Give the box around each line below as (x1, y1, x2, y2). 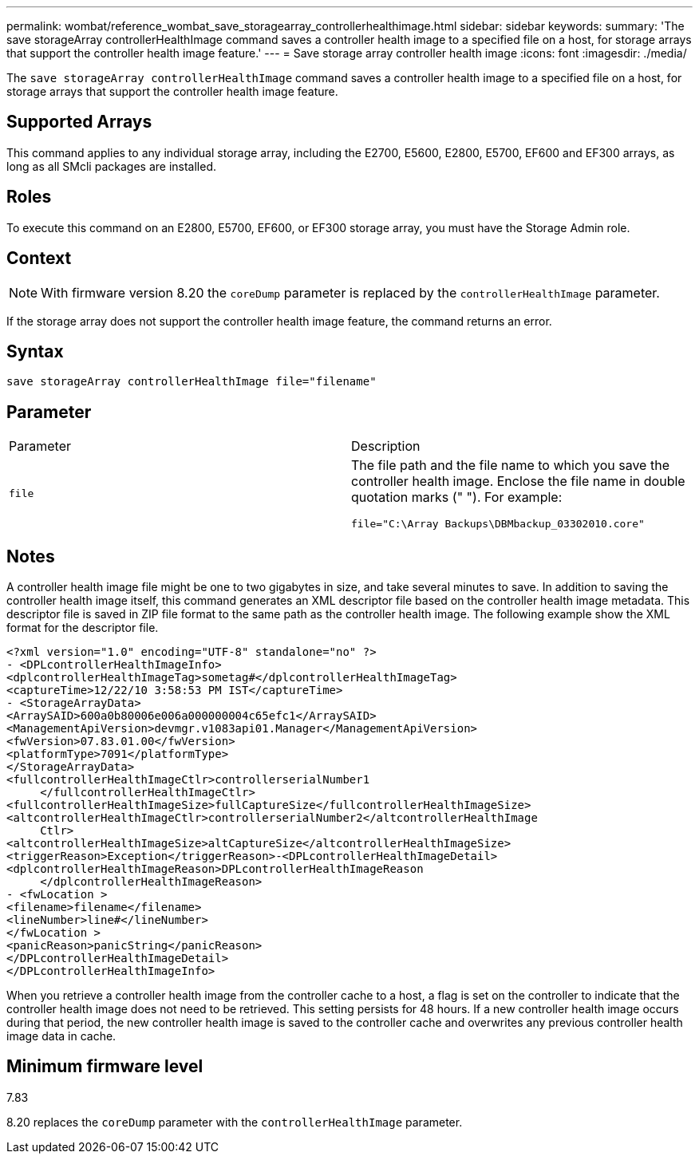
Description (351, 438, 421, 455)
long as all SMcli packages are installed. (6, 159, 216, 173)
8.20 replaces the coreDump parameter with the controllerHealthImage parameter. (6, 1115, 463, 1129)
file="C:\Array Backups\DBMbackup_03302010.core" (351, 518, 645, 531)
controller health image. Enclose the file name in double (351, 473, 685, 490)
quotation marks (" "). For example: (351, 489, 563, 506)
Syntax (6, 341, 64, 361)
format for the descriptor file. (6, 621, 159, 635)
